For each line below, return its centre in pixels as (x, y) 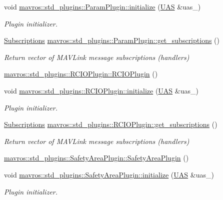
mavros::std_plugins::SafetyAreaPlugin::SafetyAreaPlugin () (96, 158)
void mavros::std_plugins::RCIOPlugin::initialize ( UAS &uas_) (101, 90)
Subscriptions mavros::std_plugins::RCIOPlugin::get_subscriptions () (111, 124)
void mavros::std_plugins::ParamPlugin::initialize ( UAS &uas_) (102, 6)
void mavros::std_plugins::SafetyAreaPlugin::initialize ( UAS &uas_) (109, 174)
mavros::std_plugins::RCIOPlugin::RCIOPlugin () (81, 74)
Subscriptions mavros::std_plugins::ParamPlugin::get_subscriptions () (112, 40)
